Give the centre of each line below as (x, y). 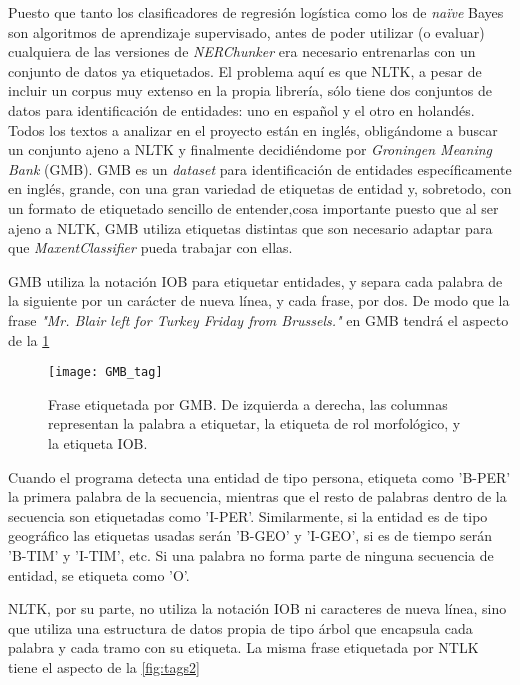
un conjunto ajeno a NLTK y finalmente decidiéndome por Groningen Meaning (250, 149)
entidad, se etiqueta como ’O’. (99, 574)
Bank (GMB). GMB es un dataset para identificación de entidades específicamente (260, 168)
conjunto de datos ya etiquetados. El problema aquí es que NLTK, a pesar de (245, 70)
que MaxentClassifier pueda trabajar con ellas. (150, 247)
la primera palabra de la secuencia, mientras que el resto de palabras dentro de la (257, 496)
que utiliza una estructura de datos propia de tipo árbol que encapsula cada (240, 627)
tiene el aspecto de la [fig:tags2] (104, 666)
